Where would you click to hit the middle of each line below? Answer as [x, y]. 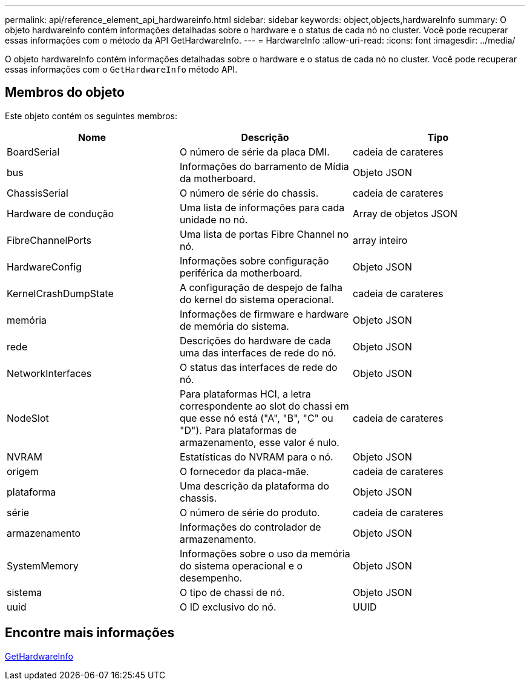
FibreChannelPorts [49, 240]
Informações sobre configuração [254, 261]
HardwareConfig [44, 267]
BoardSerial [33, 152]
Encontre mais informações [90, 633]
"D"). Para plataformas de [238, 430]
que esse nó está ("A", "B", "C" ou [256, 418]
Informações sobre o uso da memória [265, 553]
